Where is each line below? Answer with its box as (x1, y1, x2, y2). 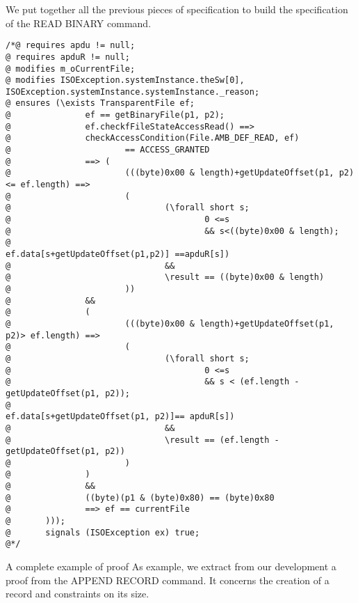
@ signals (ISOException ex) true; (6, 527, 200, 538)
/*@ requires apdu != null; (6, 40, 136, 51)
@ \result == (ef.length (6, 434, 270, 445)
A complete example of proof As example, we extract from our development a (6, 559, 336, 574)
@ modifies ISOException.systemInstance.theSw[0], (6, 75, 245, 86)
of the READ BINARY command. (6, 15, 152, 30)
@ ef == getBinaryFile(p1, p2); (6, 110, 225, 120)
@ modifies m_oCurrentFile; (6, 63, 136, 74)
